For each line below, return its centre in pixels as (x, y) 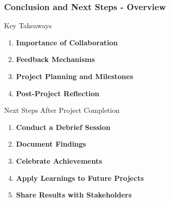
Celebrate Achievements (59, 160)
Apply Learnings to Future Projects (80, 178)
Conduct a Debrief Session (63, 127)
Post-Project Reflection (58, 93)
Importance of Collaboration (67, 42)
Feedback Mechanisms (55, 59)
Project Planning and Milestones (75, 76)
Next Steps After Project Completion (62, 110)
